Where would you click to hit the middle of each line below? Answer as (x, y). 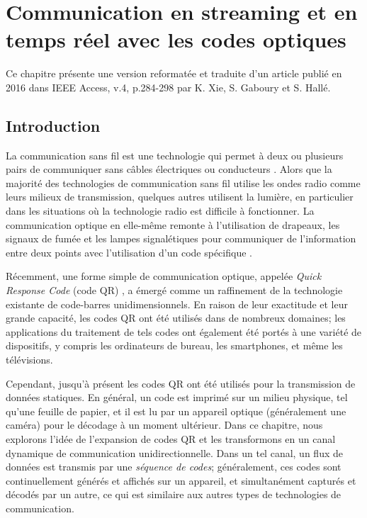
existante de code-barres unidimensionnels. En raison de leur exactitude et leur (177, 304)
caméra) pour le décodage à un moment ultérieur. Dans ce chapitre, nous (164, 425)
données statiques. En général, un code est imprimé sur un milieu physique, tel (177, 397)
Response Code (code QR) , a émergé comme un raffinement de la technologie (174, 290)
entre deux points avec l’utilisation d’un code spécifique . (129, 252)
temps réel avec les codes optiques (176, 39)
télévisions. (29, 360)
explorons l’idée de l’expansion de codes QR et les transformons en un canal (171, 438)
